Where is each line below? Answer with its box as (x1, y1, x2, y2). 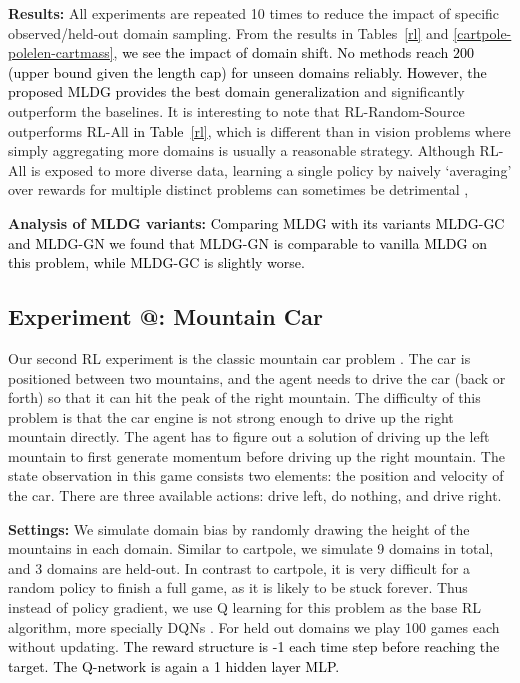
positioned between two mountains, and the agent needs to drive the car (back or (8, 367, 506, 388)
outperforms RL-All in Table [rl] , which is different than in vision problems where (8, 120, 511, 141)
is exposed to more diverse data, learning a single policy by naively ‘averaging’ (30, 159, 512, 180)
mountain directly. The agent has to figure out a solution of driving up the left (8, 426, 490, 447)
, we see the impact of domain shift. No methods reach (113, 42, 449, 63)
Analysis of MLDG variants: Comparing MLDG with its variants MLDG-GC (8, 212, 505, 233)
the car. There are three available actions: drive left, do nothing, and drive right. (8, 485, 502, 506)
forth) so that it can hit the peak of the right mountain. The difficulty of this (8, 387, 481, 408)
